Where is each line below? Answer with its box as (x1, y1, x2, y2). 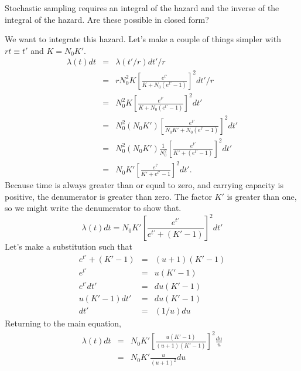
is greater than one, (227, 190, 297, 202)
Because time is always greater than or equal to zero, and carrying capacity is (5, 179, 283, 191)
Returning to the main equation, (5, 317, 121, 329)
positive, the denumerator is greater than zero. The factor (5, 190, 212, 202)
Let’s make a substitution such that (5, 240, 132, 253)
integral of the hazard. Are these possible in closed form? (5, 13, 209, 25)
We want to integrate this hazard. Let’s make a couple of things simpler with (5, 33, 281, 45)
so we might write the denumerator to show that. (5, 202, 182, 214)
